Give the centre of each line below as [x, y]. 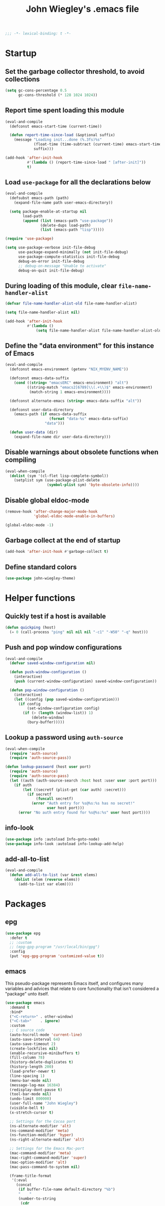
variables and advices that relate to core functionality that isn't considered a [82, 988]
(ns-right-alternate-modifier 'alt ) [47, 1140]
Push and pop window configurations [63, 648]
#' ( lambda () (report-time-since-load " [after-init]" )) [86, 162]
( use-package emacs [25, 1003]
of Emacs [20, 353]
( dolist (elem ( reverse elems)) [47, 880]
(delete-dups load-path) [66, 225]
